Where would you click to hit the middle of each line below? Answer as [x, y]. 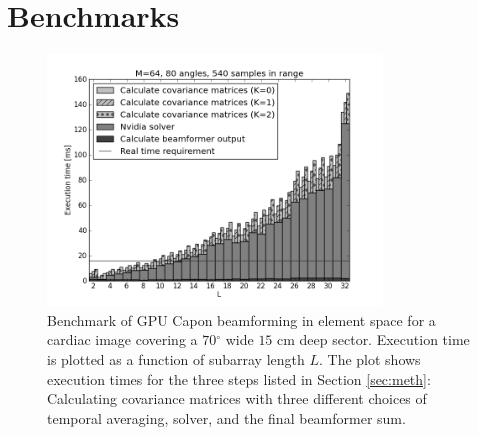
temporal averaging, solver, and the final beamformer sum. [226, 417]
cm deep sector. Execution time [373, 339]
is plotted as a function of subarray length [176, 358]
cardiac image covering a [122, 339]
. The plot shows [370, 358]
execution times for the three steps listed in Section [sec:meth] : [239, 378]
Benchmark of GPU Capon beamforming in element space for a [241, 319]
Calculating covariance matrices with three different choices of [237, 398]
